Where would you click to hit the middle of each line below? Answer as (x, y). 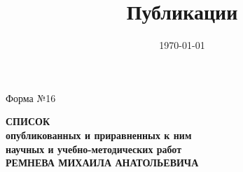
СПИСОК (28, 121)
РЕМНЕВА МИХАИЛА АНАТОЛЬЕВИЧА (102, 163)
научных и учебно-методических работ (94, 149)
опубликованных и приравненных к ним (99, 135)
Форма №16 (31, 98)
